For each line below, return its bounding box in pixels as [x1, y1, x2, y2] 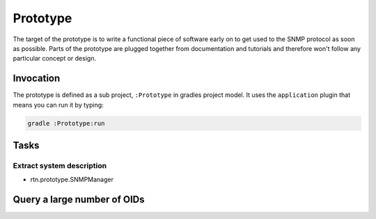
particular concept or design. [13, 54, 97, 63]
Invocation [13, 73, 61, 84]
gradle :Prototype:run [27, 119, 105, 127]
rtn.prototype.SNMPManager [30, 175, 114, 184]
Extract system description [13, 160, 107, 170]
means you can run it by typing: [13, 100, 104, 109]
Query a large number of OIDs [13, 194, 146, 206]
